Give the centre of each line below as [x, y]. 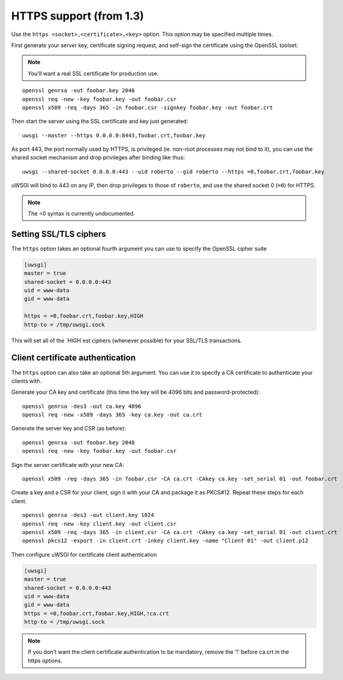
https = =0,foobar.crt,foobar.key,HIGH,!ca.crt [96, 613]
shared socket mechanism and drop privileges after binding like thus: [98, 157]
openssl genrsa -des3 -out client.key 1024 [88, 515]
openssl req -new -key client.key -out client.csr [99, 524]
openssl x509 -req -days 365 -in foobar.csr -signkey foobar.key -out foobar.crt [148, 107]
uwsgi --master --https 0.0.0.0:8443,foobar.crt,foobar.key [114, 135]
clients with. [27, 381]
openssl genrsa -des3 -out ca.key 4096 [82, 406]
